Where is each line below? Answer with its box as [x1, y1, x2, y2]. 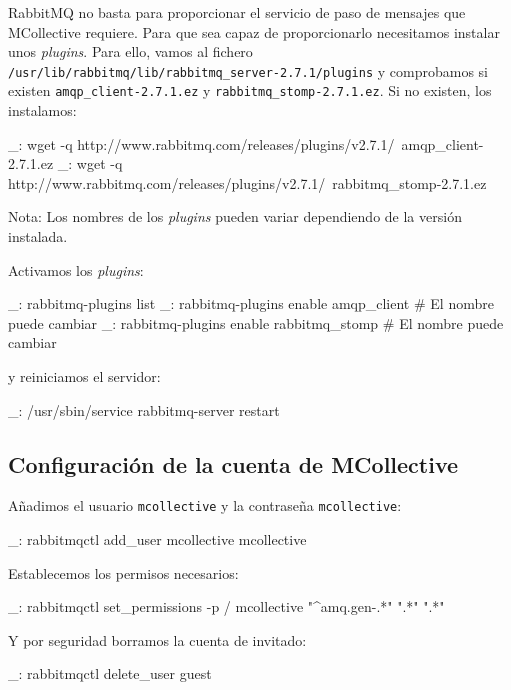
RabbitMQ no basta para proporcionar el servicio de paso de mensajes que [8, 2, 466, 22]
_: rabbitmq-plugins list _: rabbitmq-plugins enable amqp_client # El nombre [8, 293, 494, 314]
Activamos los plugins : [8, 259, 144, 280]
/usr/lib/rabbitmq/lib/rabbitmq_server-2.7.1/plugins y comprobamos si [8, 60, 489, 81]
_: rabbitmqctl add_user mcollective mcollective [8, 529, 307, 550]
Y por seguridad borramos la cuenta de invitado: [8, 629, 307, 650]
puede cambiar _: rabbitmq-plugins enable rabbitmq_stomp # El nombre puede [8, 312, 504, 333]
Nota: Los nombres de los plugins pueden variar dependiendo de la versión [8, 206, 462, 227]
